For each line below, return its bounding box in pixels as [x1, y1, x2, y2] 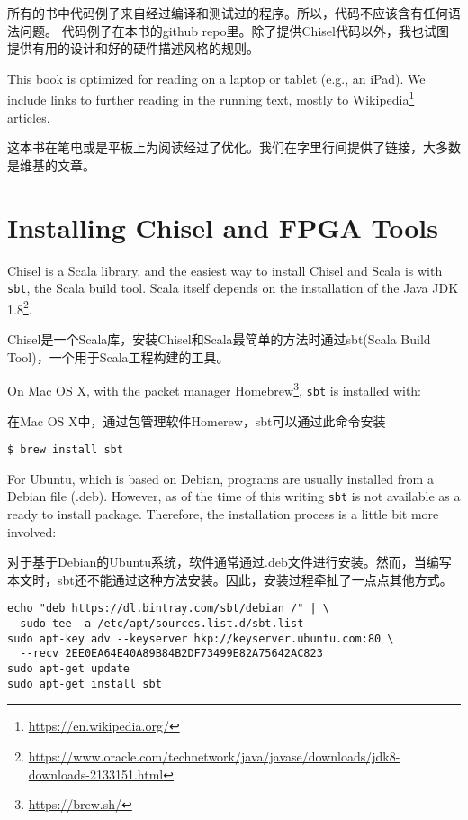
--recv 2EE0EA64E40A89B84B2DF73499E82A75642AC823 [20, 647, 323, 661]
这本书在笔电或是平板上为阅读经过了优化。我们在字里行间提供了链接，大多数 [7, 138, 461, 157]
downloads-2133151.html [28, 764, 164, 783]
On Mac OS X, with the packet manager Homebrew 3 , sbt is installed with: [7, 378, 422, 399]
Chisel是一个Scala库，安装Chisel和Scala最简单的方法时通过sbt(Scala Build [7, 330, 431, 349]
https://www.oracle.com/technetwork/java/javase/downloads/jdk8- [28, 746, 400, 765]
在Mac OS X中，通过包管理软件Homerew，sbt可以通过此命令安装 [7, 411, 386, 430]
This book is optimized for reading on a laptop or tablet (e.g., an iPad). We [7, 68, 426, 87]
